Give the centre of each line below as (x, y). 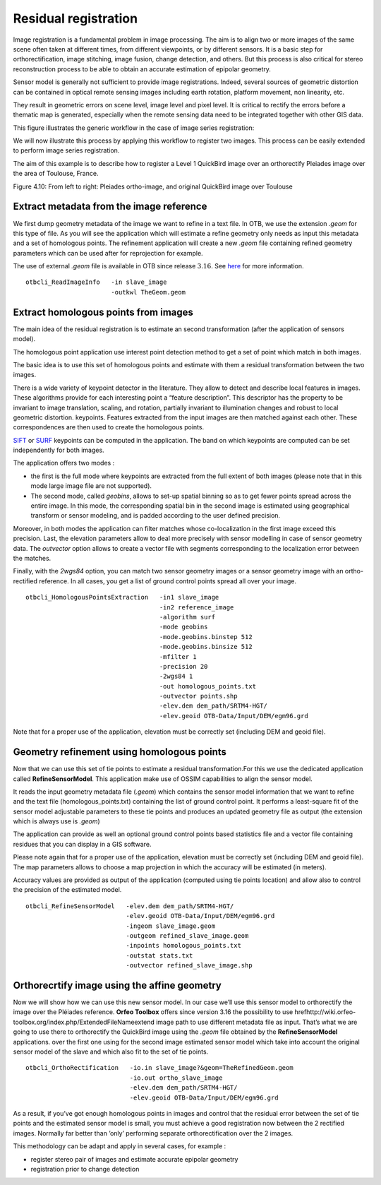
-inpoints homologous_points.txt (183, 946)
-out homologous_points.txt (208, 686)
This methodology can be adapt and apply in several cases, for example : (120, 1146)
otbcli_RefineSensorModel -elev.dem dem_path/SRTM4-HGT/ (130, 906)
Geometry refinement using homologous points (120, 752)
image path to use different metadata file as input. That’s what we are (256, 1022)
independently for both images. (59, 450)
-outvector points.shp (198, 696)
